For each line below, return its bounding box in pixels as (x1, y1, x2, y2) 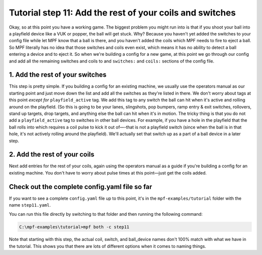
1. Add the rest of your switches (9, 71, 107, 79)
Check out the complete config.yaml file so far (9, 182, 152, 191)
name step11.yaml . (9, 202, 51, 208)
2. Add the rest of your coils (9, 150, 95, 159)
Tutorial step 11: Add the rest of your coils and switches (9, 7, 236, 18)
